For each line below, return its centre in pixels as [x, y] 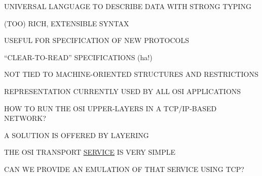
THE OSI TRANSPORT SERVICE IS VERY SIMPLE [90, 152]
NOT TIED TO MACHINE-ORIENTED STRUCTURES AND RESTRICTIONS [131, 74]
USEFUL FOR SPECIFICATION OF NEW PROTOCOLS [97, 40]
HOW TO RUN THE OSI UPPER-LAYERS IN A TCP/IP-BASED [110, 108]
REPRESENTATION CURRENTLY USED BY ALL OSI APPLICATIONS [123, 91]
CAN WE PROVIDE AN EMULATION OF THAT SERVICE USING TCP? [124, 169]
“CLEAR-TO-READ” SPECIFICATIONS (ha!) [78, 57]
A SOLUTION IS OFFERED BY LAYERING [77, 135]
